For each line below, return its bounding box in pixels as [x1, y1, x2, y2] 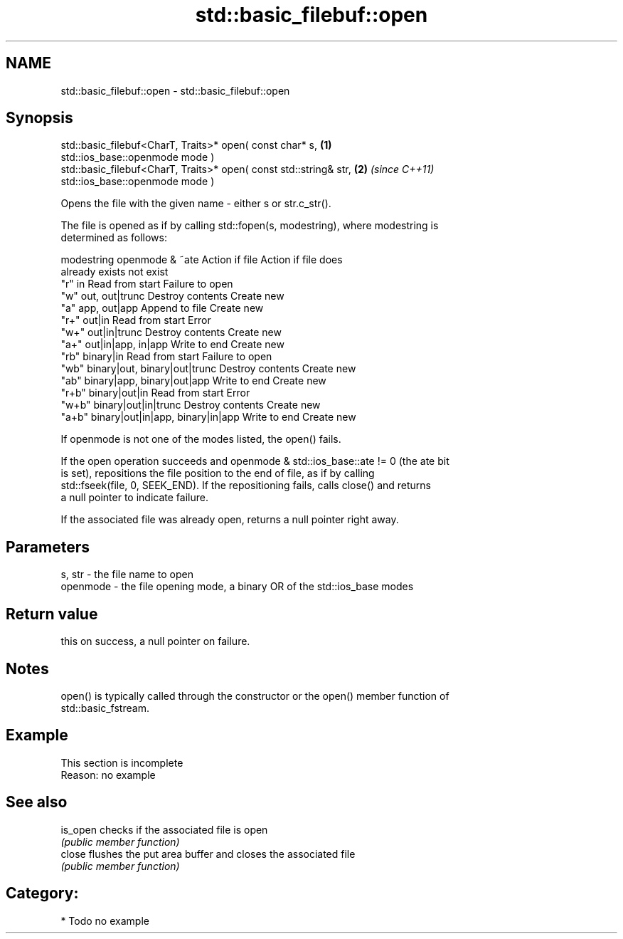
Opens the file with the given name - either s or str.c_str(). [60, 197, 331, 210]
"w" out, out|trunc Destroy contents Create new [60, 290, 284, 303]
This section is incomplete [60, 756, 183, 769]
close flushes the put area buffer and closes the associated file [60, 847, 356, 860]
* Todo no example [60, 914, 149, 927]
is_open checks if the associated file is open [60, 823, 268, 836]
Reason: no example [60, 768, 156, 781]
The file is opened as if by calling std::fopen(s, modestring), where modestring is [60, 219, 439, 232]
